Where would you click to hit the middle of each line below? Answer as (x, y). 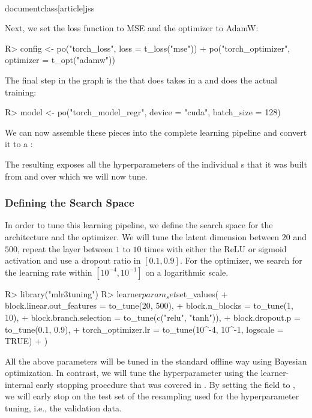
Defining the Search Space (70, 203)
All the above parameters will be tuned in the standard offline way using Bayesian (156, 361)
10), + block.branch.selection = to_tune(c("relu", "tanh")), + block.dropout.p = (153, 317)
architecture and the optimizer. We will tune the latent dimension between (142, 236)
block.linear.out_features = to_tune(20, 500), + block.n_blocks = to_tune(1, (149, 305)
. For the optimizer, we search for (241, 260)
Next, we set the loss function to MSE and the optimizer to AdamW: (132, 28)
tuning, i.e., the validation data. (63, 408)
